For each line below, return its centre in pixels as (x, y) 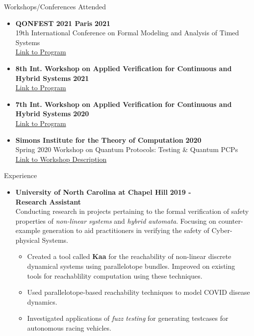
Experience (21, 175)
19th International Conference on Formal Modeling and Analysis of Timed (127, 33)
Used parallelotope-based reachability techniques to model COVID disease (139, 292)
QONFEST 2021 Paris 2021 (63, 23)
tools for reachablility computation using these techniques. (115, 275)
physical (27, 240)
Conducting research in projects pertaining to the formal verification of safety (132, 211)
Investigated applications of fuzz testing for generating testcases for (128, 318)
